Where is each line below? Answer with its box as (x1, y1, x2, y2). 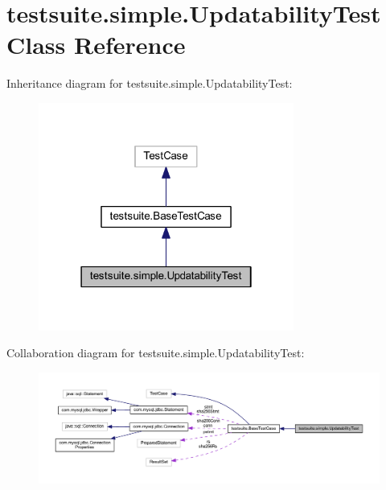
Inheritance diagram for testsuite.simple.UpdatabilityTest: (6, 75, 293, 92)
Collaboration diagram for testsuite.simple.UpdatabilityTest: (6, 344, 305, 361)
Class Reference (6, 28, 186, 61)
